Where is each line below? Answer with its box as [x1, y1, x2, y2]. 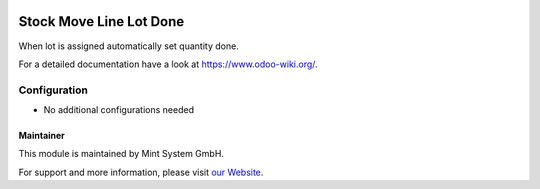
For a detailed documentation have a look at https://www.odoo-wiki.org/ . [18, 58, 319, 70]
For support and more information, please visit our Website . [18, 166, 264, 178]
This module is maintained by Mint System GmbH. [18, 148, 225, 160]
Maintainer [18, 130, 65, 142]
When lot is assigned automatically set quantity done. [18, 40, 239, 52]
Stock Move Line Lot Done [18, 13, 185, 30]
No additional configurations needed [43, 104, 195, 116]
